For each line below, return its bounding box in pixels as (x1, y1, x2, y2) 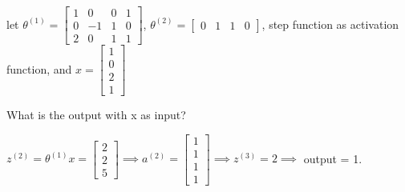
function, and (6, 60, 72, 77)
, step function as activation (261, 15, 399, 32)
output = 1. (303, 150, 362, 166)
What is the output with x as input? (6, 106, 186, 123)
